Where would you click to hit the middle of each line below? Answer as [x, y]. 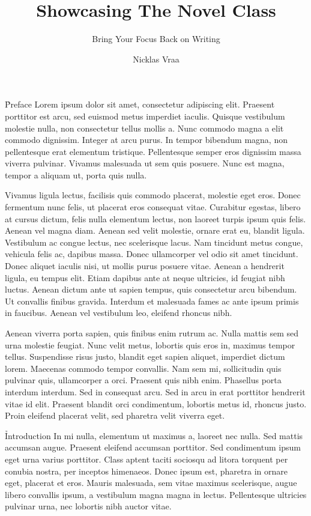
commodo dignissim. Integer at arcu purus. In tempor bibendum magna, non [146, 140]
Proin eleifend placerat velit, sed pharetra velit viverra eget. [115, 415]
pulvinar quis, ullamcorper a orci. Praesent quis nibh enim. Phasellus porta [143, 380]
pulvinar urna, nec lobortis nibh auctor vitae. [88, 506]
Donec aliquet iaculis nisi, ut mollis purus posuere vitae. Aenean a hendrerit [145, 266]
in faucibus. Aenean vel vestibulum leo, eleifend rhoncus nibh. [119, 313]
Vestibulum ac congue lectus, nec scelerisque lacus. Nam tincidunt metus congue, [154, 242]
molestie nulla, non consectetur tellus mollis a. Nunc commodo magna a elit [144, 128]
